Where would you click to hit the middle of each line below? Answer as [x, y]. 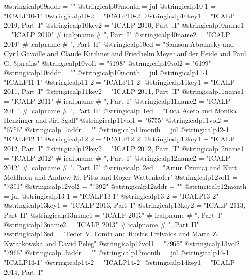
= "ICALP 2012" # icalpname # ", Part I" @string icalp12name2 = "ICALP [117, 158]
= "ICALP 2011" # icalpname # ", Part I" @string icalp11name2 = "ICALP [117, 101]
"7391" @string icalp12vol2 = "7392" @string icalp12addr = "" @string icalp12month [125, 186]
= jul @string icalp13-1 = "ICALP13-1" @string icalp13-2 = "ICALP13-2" [111, 195]
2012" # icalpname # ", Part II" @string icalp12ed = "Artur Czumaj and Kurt [121, 167]
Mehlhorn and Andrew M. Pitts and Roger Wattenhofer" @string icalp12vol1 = [121, 177]
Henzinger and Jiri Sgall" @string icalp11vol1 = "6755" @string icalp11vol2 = [116, 120]
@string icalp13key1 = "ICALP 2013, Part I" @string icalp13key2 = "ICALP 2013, [125, 205]
